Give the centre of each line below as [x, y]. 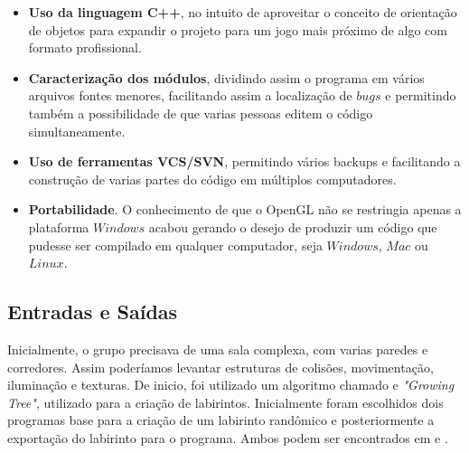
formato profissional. [85, 47]
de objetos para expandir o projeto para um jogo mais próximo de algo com [238, 29]
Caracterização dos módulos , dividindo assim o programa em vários [226, 77]
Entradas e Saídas [93, 311]
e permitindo [421, 95]
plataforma [59, 226]
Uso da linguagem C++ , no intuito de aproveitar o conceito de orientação [243, 12]
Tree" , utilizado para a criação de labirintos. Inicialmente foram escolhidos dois [225, 402]
